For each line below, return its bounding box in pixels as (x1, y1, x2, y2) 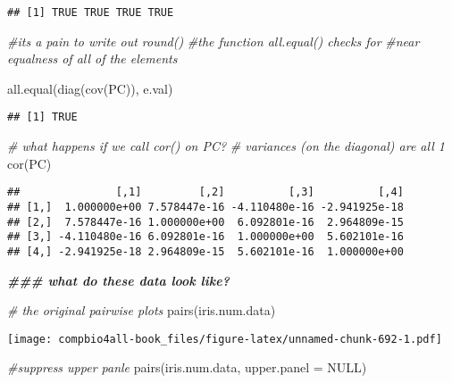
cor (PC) (7, 154, 52, 172)
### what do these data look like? (7, 271, 230, 289)
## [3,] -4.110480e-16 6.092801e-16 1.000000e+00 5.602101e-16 (7, 230, 404, 244)
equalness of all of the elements (7, 49, 178, 68)
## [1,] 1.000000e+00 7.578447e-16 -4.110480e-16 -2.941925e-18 (7, 200, 404, 213)
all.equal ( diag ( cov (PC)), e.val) (7, 79, 173, 97)
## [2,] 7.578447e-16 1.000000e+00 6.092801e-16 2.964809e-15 (7, 215, 404, 229)
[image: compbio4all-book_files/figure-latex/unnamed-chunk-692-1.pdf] (7, 332, 442, 346)
